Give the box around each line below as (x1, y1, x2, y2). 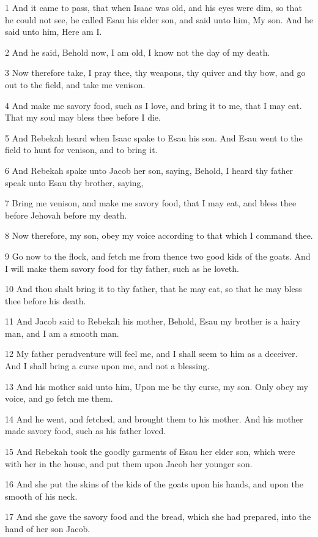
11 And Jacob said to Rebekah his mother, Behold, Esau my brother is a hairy (5, 315, 301, 328)
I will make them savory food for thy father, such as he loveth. (5, 261, 239, 274)
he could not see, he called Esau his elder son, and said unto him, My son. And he (5, 13, 313, 26)
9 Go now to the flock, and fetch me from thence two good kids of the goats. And (5, 249, 311, 262)
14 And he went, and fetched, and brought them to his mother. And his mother (5, 412, 303, 425)
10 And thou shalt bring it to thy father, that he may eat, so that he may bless (5, 282, 302, 295)
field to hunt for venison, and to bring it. (5, 143, 158, 156)
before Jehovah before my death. (5, 208, 127, 221)
